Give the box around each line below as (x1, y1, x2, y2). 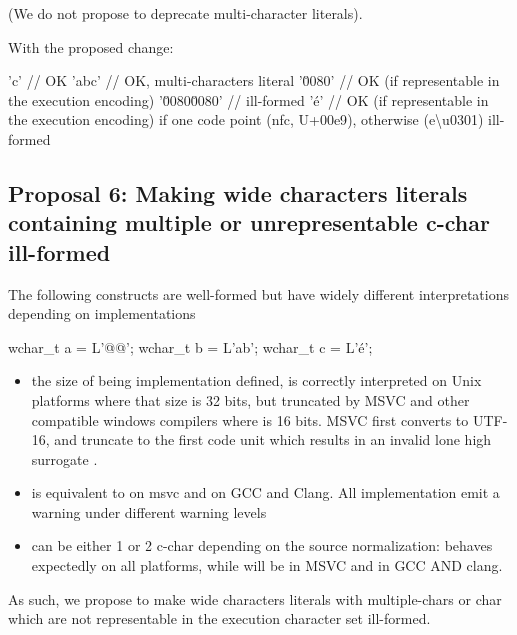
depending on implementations (8, 303, 196, 324)
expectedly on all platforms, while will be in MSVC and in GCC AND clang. (31, 555, 503, 576)
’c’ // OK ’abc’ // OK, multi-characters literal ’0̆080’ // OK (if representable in (8, 70, 500, 91)
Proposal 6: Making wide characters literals (8, 177, 468, 208)
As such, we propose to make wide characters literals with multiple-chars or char (8, 588, 502, 609)
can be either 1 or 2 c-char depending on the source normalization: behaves (31, 535, 493, 556)
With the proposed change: (8, 36, 174, 57)
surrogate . (31, 448, 98, 469)
